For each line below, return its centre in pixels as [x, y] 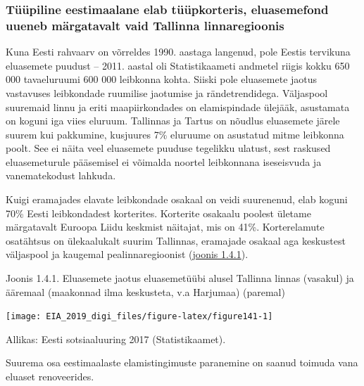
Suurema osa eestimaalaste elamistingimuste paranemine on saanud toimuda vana [182, 362]
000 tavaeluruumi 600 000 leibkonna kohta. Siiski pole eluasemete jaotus [162, 79]
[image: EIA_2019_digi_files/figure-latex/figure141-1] [139, 317]
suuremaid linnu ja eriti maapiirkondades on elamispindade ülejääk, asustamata [178, 107]
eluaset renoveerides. [50, 377]
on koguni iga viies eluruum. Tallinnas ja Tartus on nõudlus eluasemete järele [173, 121]
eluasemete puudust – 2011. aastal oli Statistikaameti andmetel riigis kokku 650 [178, 65]
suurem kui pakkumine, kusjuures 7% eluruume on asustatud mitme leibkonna [175, 134]
